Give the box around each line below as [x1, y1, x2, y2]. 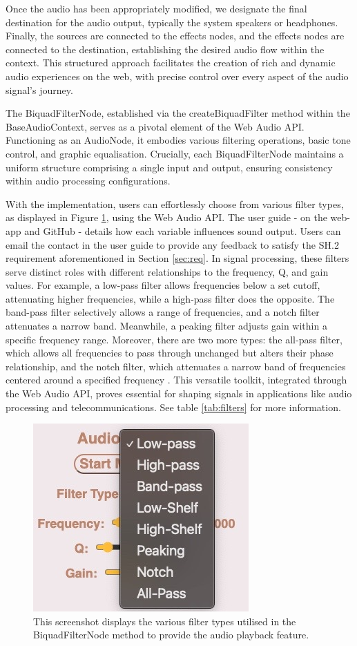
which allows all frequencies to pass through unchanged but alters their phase [6, 345, 334, 360]
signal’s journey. [6, 82, 73, 97]
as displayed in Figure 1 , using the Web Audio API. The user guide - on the [6, 210, 327, 225]
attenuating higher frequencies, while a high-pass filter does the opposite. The [6, 291, 335, 305]
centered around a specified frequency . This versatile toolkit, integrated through [6, 372, 347, 387]
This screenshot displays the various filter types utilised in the [33, 614, 296, 628]
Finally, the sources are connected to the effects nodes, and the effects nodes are [6, 28, 345, 43]
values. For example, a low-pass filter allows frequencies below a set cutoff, [6, 278, 320, 292]
